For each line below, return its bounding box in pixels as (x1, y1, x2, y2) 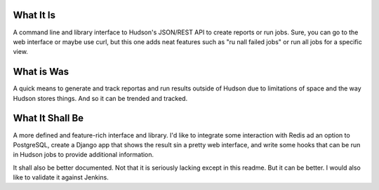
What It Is (13, 9, 56, 21)
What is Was (13, 66, 69, 78)
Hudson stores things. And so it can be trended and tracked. (13, 94, 188, 102)
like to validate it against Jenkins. (13, 173, 109, 182)
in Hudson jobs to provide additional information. (13, 151, 154, 159)
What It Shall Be (13, 112, 84, 124)
